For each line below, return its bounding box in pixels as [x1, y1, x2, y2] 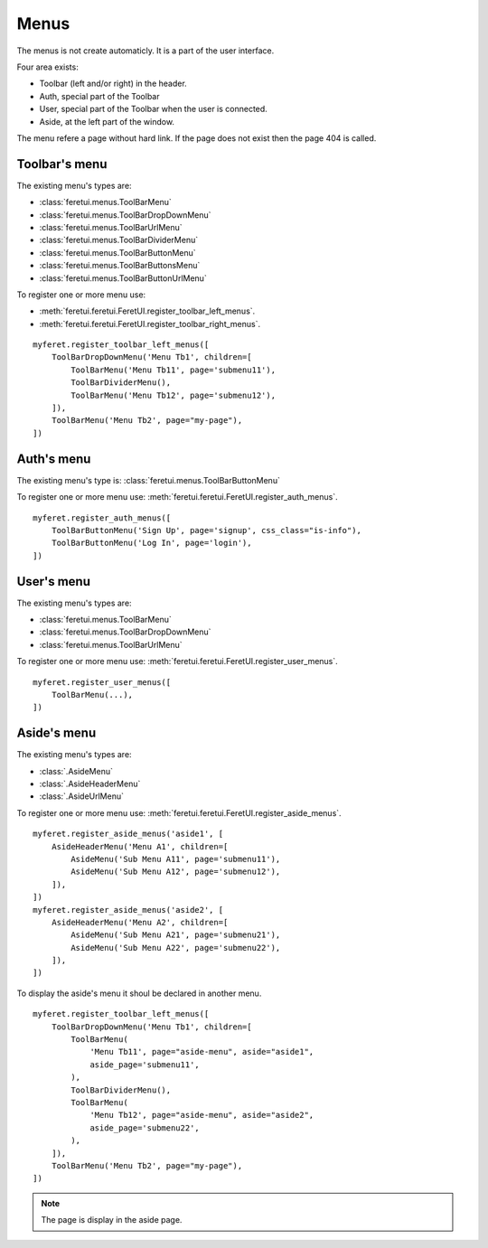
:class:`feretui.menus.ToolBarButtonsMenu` [39, 260, 201, 271]
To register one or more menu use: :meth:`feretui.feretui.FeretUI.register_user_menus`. [16, 656, 338, 667]
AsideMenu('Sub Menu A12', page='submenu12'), [70, 867, 281, 877]
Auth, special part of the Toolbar [39, 90, 160, 101]
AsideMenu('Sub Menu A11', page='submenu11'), [70, 854, 281, 864]
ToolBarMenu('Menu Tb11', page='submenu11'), [70, 364, 276, 375]
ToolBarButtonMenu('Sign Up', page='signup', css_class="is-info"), [51, 525, 361, 535]
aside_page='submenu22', [89, 1122, 201, 1133]
